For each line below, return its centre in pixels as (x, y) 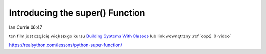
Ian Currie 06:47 (26, 27)
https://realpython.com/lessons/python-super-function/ (66, 45)
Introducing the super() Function (77, 13)
